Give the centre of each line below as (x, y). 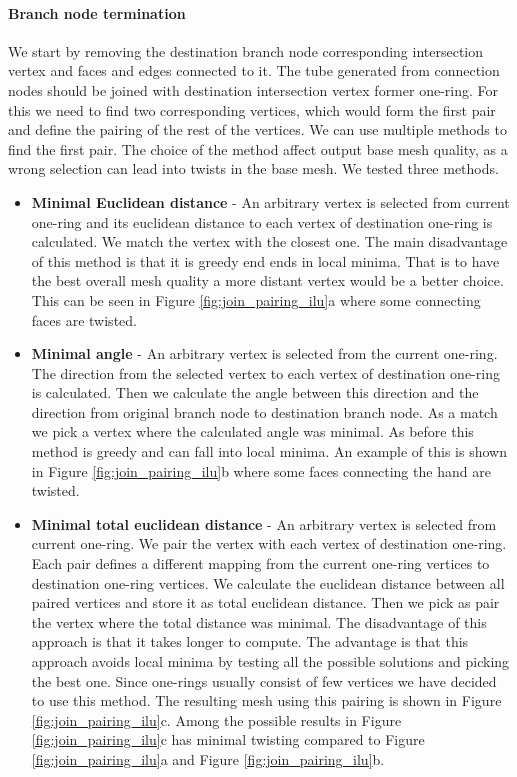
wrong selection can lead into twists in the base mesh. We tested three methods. (253, 168)
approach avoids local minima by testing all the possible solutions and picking (270, 661)
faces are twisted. (84, 319)
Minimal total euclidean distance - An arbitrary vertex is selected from (264, 523)
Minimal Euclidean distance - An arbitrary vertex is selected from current (270, 201)
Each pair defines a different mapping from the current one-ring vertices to (260, 563)
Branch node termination (97, 12)
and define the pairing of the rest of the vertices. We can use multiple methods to (257, 129)
